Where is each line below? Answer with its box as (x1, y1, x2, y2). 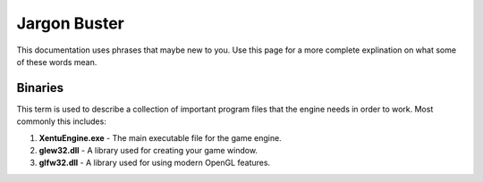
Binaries (16, 80, 64, 95)
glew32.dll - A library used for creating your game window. (38, 145, 258, 156)
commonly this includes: (16, 116, 106, 127)
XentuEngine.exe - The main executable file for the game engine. (38, 132, 282, 143)
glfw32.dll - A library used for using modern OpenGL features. (38, 157, 271, 169)
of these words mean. (16, 56, 97, 67)
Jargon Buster (16, 13, 124, 33)
